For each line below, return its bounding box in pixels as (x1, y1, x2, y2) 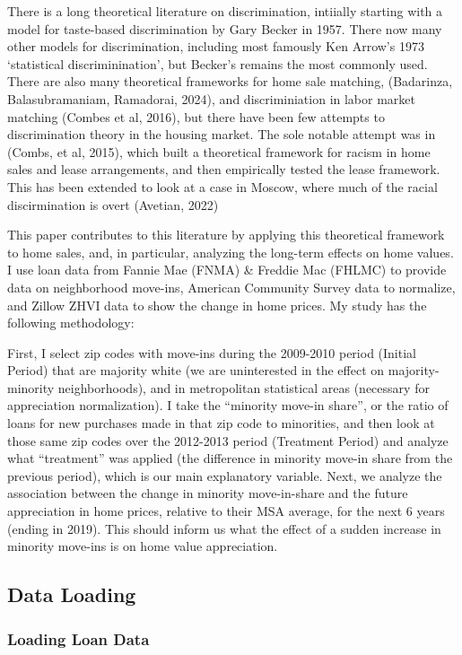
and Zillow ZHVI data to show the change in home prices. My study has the (7, 295, 427, 314)
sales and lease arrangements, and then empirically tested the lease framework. (7, 160, 440, 179)
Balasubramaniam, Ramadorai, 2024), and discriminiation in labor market (7, 89, 416, 108)
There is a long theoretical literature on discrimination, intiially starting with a (7, 2, 443, 20)
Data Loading (7, 581, 136, 608)
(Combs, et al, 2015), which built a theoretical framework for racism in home (7, 142, 431, 161)
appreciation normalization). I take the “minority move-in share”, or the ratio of (7, 396, 449, 415)
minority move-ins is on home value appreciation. (7, 537, 278, 555)
